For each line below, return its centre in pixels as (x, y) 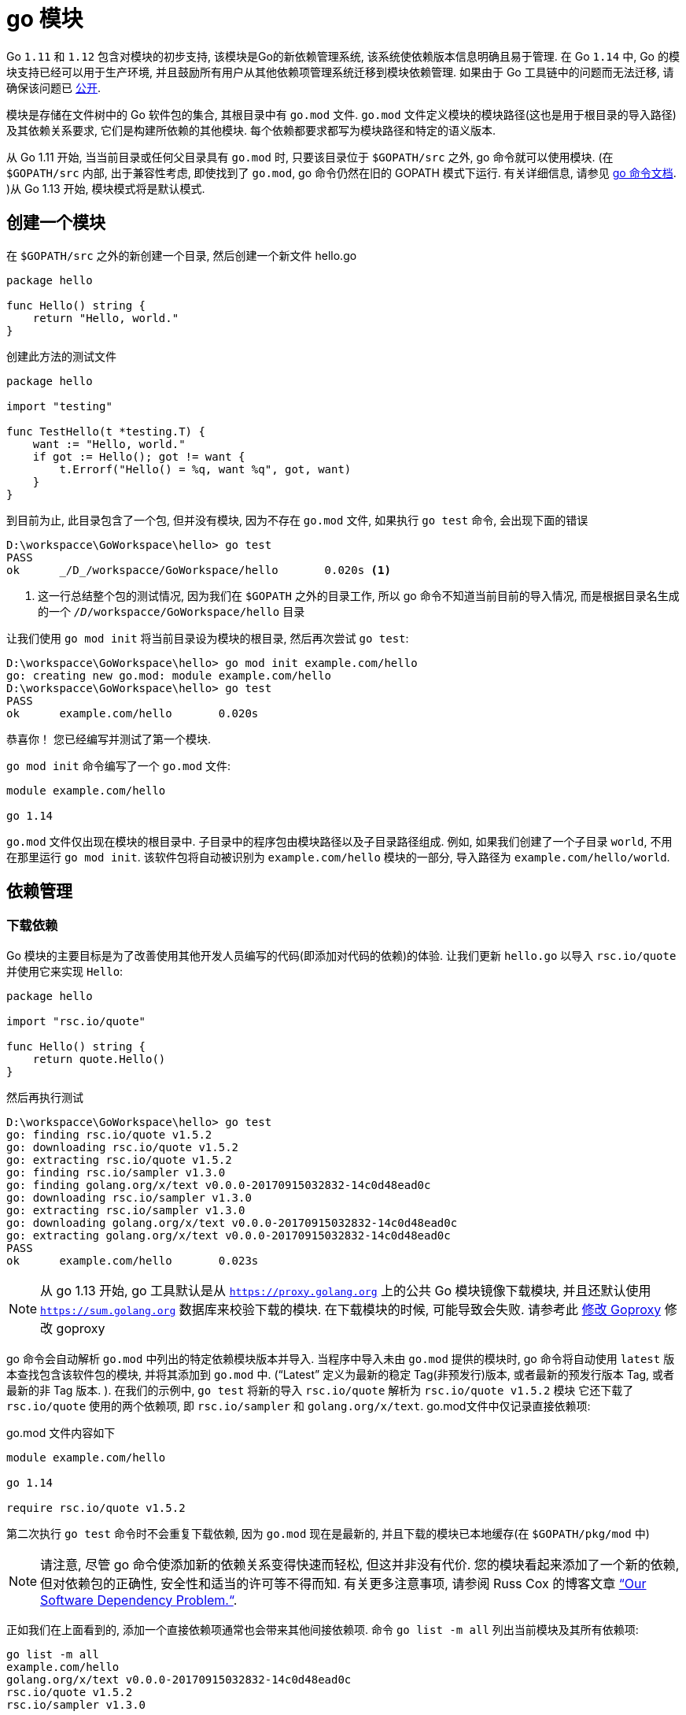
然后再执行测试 (45, 1097)
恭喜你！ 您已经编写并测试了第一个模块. (109, 739)
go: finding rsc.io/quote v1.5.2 (109, 1134)
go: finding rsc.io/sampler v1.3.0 (116, 1172)
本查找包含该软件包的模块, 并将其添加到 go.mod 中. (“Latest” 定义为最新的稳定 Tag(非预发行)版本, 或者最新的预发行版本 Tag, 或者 (341, 1374)
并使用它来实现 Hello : (65, 971)
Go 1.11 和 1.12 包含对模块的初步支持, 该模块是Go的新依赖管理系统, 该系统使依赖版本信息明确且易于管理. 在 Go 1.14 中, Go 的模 (343, 56)
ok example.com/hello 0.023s (133, 1260)
